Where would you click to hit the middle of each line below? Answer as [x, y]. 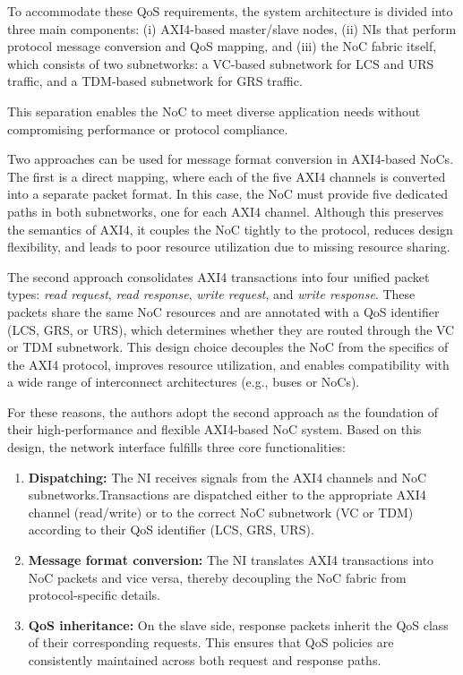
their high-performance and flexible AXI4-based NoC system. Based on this [214, 429]
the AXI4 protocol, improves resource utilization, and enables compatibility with [228, 364]
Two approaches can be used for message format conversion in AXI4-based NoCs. [231, 159]
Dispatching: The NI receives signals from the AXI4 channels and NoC [227, 477]
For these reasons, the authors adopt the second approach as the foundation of [223, 411]
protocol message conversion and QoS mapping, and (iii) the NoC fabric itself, [222, 46]
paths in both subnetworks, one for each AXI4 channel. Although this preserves [226, 211]
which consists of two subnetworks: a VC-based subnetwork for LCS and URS [221, 63]
